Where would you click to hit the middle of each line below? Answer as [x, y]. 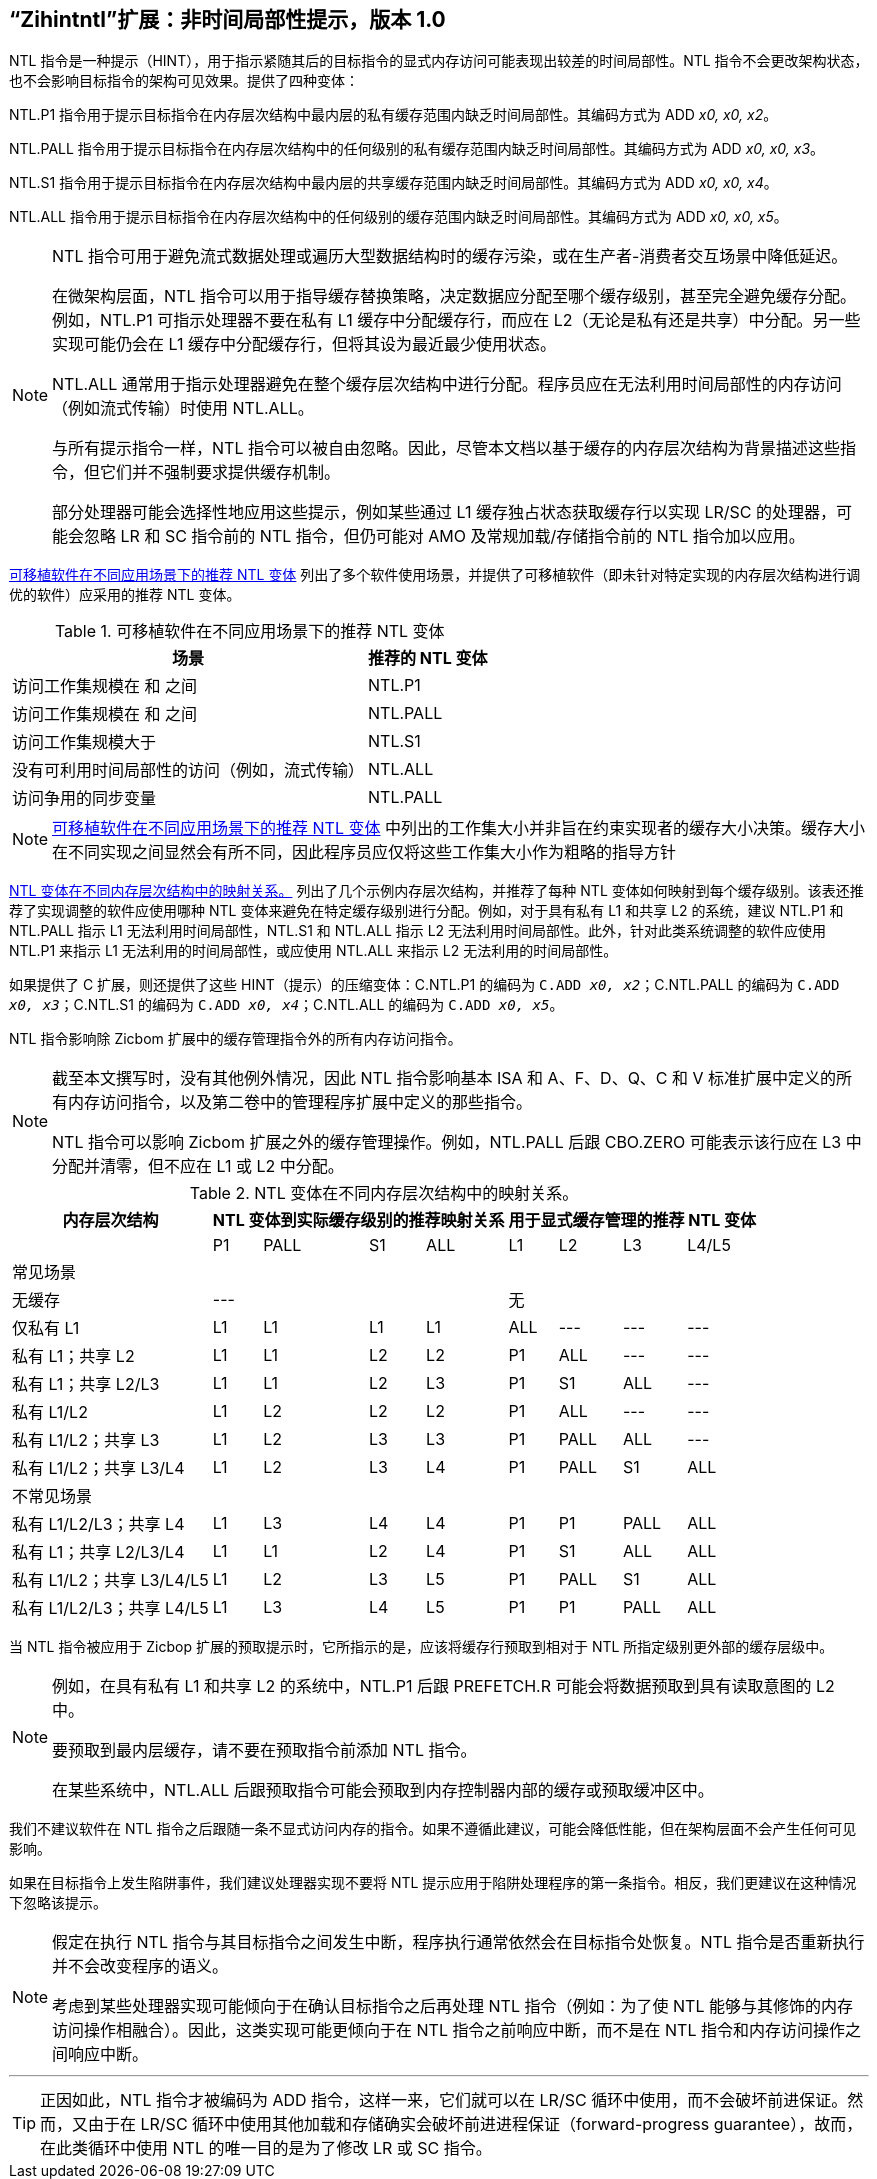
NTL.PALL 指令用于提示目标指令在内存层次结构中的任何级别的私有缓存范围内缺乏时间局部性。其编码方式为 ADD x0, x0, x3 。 [417, 149]
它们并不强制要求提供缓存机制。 [220, 472]
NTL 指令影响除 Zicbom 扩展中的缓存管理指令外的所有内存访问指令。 [235, 1039]
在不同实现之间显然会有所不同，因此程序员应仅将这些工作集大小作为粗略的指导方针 [364, 852]
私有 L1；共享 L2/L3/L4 [98, 1552]
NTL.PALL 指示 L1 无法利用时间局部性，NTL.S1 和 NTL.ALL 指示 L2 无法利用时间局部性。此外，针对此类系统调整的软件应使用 [418, 931]
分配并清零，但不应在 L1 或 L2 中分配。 [198, 1166]
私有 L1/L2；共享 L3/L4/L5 [110, 1580]
